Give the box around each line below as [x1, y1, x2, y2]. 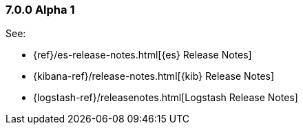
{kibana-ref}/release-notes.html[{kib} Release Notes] [33, 70, 275, 83]
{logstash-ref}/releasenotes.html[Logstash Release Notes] [33, 91, 298, 104]
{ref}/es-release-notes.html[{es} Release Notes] [33, 49, 252, 61]
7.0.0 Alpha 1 [6, 3, 75, 17]
